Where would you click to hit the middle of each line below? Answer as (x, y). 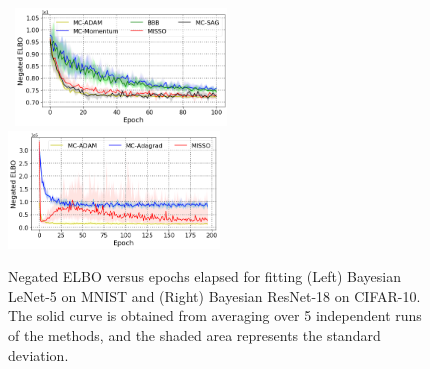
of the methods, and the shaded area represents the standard (194, 335)
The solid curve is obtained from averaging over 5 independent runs (215, 315)
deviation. (38, 354)
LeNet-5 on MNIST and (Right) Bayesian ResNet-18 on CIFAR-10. (214, 295)
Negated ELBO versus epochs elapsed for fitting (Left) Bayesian (205, 276)
